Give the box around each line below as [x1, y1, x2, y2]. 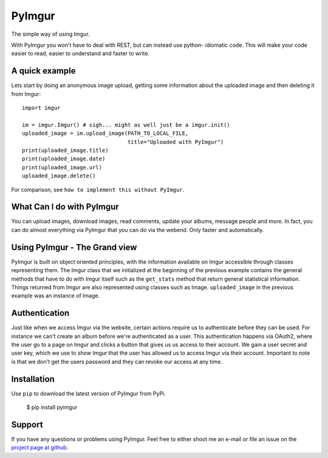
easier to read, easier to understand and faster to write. [11, 50, 150, 57]
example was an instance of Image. [11, 292, 100, 299]
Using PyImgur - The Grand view [11, 242, 137, 252]
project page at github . [11, 444, 69, 451]
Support [11, 419, 43, 429]
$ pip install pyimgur [26, 404, 78, 411]
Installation [11, 374, 55, 384]
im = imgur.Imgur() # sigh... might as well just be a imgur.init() [22, 121, 230, 128]
